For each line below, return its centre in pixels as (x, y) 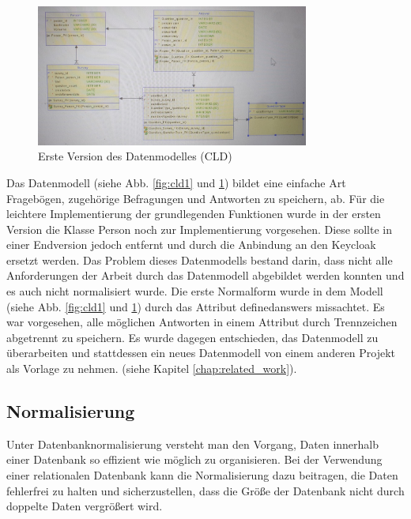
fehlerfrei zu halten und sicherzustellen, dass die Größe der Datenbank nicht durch (205, 490)
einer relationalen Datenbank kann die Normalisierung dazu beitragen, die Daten (202, 475)
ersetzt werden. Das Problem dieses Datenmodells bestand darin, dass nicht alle (200, 259)
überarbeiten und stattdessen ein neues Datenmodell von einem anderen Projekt (201, 353)
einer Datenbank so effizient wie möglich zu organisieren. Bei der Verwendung (194, 459)
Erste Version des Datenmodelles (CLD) (135, 156)
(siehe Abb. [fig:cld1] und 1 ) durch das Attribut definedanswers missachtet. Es (196, 306)
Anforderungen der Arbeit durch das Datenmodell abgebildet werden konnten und (205, 275)
